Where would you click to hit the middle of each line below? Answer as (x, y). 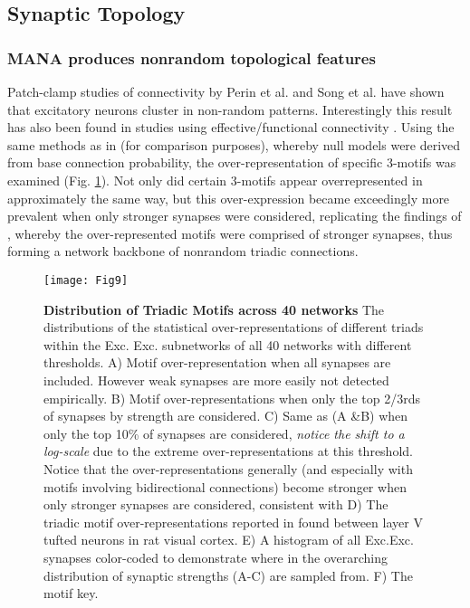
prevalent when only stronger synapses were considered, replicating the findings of (235, 216)
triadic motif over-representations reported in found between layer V (233, 522)
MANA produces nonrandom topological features (192, 57)
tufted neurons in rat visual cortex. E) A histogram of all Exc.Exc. (229, 540)
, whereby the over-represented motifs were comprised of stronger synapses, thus (230, 233)
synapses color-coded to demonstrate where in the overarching (216, 557)
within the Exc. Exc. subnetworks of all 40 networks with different (228, 344)
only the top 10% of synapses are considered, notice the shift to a (224, 433)
